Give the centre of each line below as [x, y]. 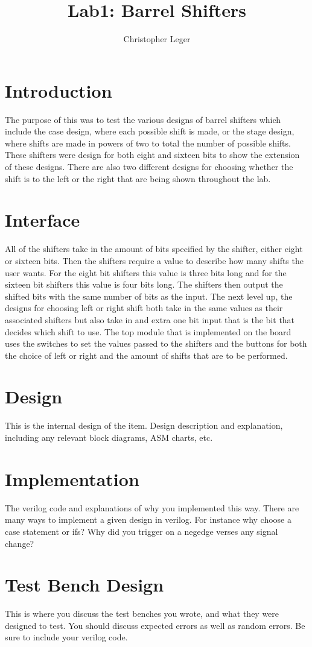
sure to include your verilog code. [66, 637]
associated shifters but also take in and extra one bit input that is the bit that [150, 319]
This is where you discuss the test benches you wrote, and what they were [142, 614]
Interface [43, 220]
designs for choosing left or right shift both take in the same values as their [144, 308]
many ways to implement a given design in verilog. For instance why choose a [148, 519]
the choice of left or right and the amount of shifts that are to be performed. [146, 355]
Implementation [72, 478]
